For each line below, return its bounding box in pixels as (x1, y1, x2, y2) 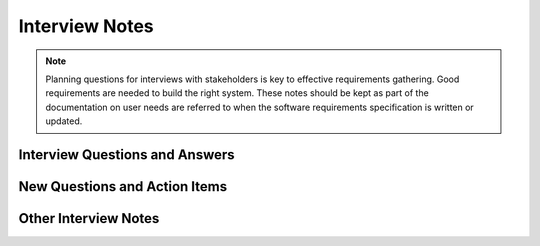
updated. (45, 115, 83, 127)
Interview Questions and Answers (18, 146, 235, 163)
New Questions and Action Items (18, 178, 228, 195)
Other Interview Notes (18, 210, 160, 227)
